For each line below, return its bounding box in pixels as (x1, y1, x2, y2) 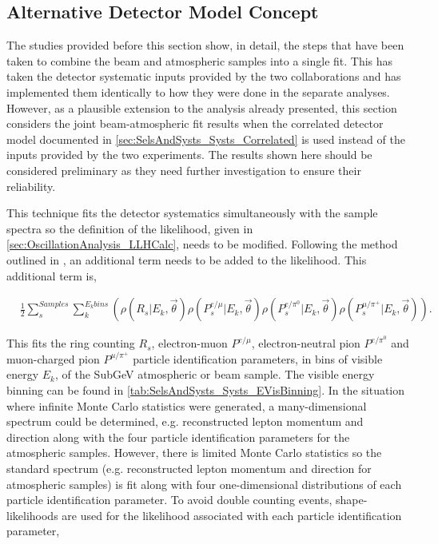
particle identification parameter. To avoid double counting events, (6, 491, 332, 508)
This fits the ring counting (6, 335, 135, 351)
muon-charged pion (6, 350, 100, 367)
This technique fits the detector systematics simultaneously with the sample (6, 204, 378, 221)
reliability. (6, 177, 56, 194)
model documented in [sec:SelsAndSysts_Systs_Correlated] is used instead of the (6, 130, 405, 147)
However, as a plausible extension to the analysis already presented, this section (6, 99, 397, 116)
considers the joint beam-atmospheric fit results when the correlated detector (6, 115, 384, 132)
